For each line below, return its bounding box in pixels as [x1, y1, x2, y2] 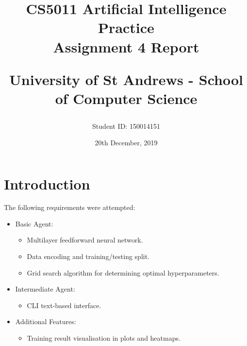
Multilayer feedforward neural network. [27, 235, 143, 245]
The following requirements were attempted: [4, 202, 135, 212]
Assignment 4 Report [53, 36, 199, 56]
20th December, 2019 [95, 137, 158, 147]
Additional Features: [15, 316, 76, 327]
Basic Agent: [15, 218, 53, 228]
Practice [98, 17, 154, 37]
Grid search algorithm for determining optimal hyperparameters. [27, 267, 219, 277]
